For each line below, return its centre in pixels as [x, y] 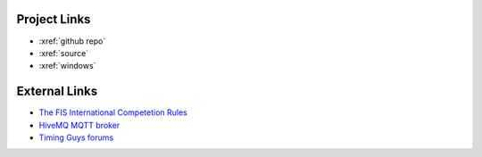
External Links [57, 91]
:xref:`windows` [67, 66]
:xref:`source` [64, 53]
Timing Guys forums [76, 137]
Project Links [54, 19]
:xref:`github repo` [72, 41]
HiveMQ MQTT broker [79, 125]
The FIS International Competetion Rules [113, 112]
